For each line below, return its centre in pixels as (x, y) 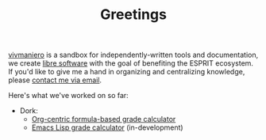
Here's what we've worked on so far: (68, 96)
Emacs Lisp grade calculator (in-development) (108, 127)
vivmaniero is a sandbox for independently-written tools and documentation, (133, 55)
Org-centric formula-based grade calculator (104, 119)
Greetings (133, 15)
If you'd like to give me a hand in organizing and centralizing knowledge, (127, 72)
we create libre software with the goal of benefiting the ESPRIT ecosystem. (131, 63)
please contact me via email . (55, 80)
